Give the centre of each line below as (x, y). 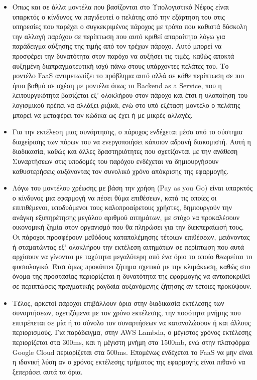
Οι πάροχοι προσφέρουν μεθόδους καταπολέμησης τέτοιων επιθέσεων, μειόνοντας (131, 237)
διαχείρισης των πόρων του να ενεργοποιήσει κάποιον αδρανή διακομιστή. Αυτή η (132, 141)
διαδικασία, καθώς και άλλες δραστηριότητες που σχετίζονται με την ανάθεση (125, 151)
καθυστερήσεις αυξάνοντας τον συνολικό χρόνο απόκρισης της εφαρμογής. (120, 171)
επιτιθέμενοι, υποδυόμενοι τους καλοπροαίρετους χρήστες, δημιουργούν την (122, 207)
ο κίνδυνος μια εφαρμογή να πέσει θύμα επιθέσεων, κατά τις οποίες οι (114, 197)
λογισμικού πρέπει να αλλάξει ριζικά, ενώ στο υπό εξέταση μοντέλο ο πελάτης (126, 105)
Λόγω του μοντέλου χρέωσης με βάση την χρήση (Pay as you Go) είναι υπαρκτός (133, 188)
